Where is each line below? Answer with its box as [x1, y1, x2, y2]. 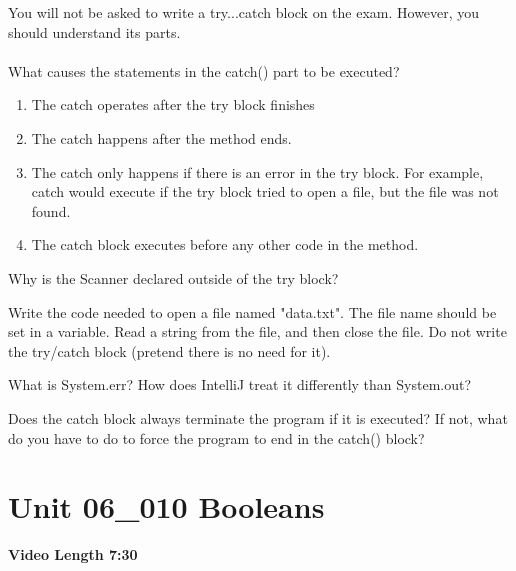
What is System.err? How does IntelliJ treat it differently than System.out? [8, 374, 472, 395]
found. [31, 200, 71, 221]
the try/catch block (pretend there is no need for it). [8, 340, 331, 361]
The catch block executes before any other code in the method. [31, 234, 419, 255]
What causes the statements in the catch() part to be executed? [8, 60, 400, 81]
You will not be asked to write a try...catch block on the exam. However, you [8, 2, 480, 22]
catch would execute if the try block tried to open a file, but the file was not [31, 181, 499, 202]
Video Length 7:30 [8, 544, 138, 565]
